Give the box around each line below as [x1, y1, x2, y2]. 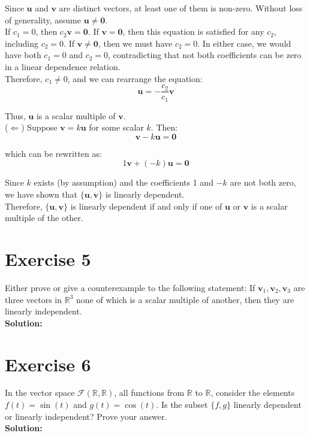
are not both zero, [230, 176, 296, 189]
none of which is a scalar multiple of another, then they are [76, 293, 294, 305]
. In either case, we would [197, 37, 291, 49]
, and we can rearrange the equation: [67, 72, 203, 84]
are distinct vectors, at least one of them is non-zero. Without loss [59, 2, 303, 14]
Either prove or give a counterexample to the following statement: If [5, 281, 255, 293]
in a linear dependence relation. [5, 60, 121, 72]
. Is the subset [156, 398, 208, 411]
